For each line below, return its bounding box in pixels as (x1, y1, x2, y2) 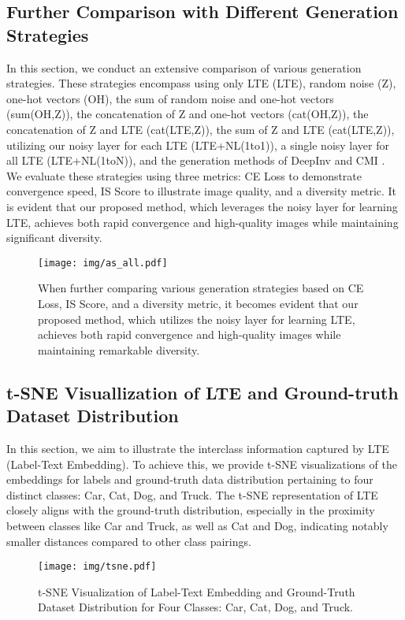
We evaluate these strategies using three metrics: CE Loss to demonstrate (6, 167, 362, 184)
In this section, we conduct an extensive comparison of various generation (6, 59, 362, 76)
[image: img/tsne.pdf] (38, 561, 157, 573)
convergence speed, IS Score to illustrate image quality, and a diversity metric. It (6, 183, 397, 199)
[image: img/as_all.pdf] (38, 257, 168, 269)
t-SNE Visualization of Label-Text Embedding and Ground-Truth (38, 583, 355, 600)
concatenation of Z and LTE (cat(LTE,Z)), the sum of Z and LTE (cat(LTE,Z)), (6, 121, 395, 137)
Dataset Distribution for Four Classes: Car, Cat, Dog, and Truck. (38, 599, 353, 615)
